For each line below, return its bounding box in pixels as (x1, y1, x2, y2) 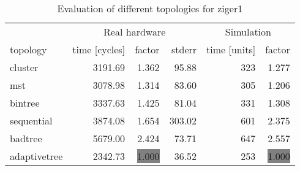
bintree (10, 96, 40, 110)
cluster (10, 60, 39, 74)
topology (10, 42, 47, 56)
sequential (10, 113, 53, 127)
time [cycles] (72, 42, 126, 56)
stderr (171, 42, 197, 56)
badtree (10, 131, 42, 145)
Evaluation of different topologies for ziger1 (57, 1, 243, 15)
